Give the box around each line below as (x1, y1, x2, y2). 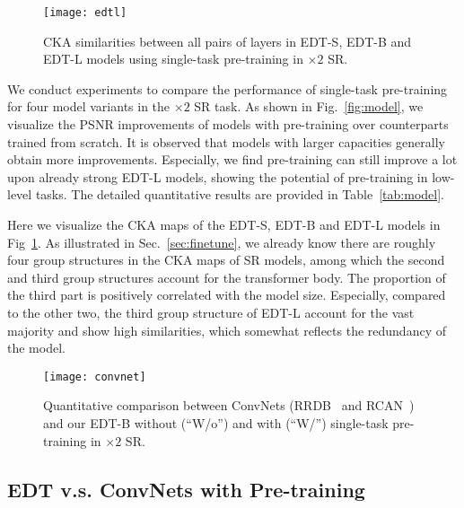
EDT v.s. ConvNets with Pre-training (7, 475, 365, 503)
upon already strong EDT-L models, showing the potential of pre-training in (7, 167, 428, 186)
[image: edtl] (43, 6, 127, 19)
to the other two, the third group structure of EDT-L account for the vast (7, 302, 415, 321)
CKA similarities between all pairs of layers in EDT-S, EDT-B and (43, 31, 412, 50)
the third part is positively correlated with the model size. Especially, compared (7, 285, 446, 304)
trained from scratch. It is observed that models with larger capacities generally (7, 132, 445, 151)
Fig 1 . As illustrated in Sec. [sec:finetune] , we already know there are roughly (7, 232, 436, 251)
